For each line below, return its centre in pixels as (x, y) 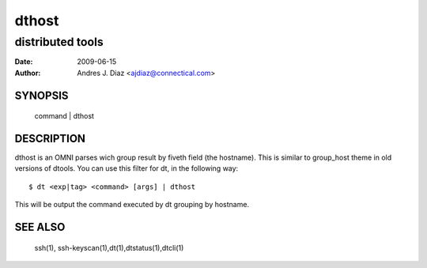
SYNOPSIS (42, 95)
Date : (24, 62)
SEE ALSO (40, 227)
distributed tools (59, 42)
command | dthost (64, 116)
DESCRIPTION (50, 139)
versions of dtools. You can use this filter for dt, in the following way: (127, 168)
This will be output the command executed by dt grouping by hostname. (132, 205)
